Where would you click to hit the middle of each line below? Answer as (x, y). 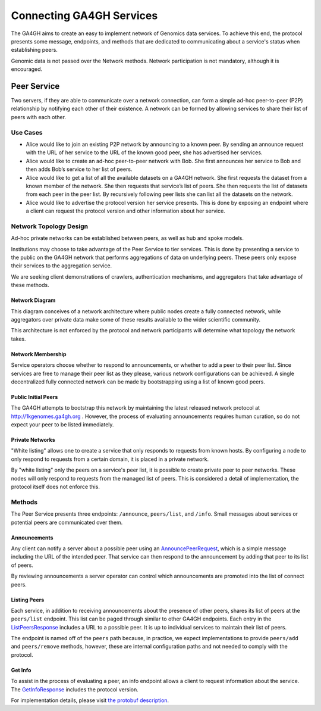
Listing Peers (28, 600)
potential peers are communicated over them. (67, 522)
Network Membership (39, 354)
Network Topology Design (50, 226)
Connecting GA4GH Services (84, 15)
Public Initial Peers (34, 397)
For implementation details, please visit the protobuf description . (90, 700)
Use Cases (27, 132)
